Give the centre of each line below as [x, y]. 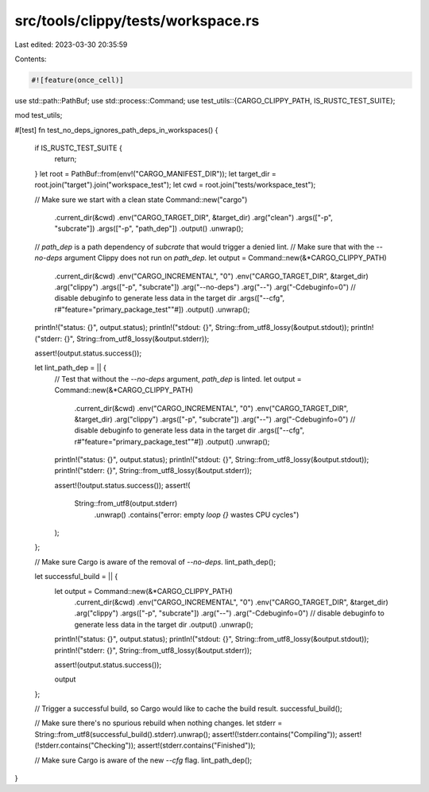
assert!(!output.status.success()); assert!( [122, 485]
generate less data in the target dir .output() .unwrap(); [164, 624]
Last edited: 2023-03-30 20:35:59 [71, 45]
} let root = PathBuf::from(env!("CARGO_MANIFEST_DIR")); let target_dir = [156, 173]
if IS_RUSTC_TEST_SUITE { [78, 148]
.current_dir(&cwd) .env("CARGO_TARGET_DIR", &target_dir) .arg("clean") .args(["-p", [194, 218]
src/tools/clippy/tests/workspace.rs [137, 21]
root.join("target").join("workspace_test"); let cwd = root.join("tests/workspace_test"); [175, 185]
